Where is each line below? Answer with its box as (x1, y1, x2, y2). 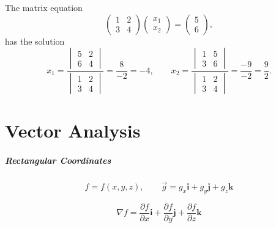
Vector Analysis (5, 118, 141, 143)
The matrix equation (5, 1, 83, 13)
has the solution (5, 34, 65, 47)
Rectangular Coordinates (5, 154, 111, 167)
